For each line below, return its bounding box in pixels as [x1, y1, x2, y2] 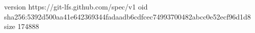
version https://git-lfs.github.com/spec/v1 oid [4, 1, 148, 11]
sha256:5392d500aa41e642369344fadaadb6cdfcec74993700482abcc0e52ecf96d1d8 [4, 11, 251, 21]
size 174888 [4, 21, 39, 31]
